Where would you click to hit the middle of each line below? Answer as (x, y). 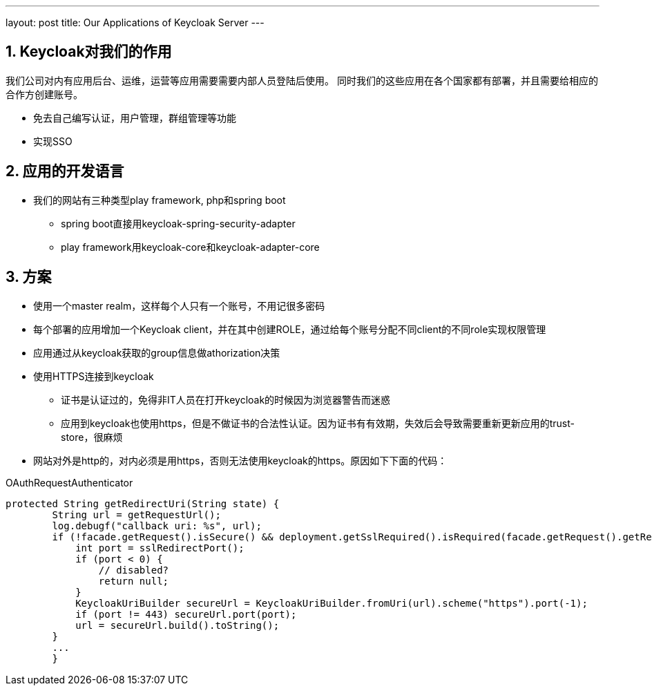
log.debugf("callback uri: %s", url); (157, 526)
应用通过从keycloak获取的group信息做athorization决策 (157, 352)
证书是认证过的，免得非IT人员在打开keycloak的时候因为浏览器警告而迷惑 (226, 399)
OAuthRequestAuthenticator (69, 482)
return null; (134, 581)
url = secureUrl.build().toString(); (178, 625)
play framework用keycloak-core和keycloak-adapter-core (190, 247)
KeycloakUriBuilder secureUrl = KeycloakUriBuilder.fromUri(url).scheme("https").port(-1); (332, 603)
